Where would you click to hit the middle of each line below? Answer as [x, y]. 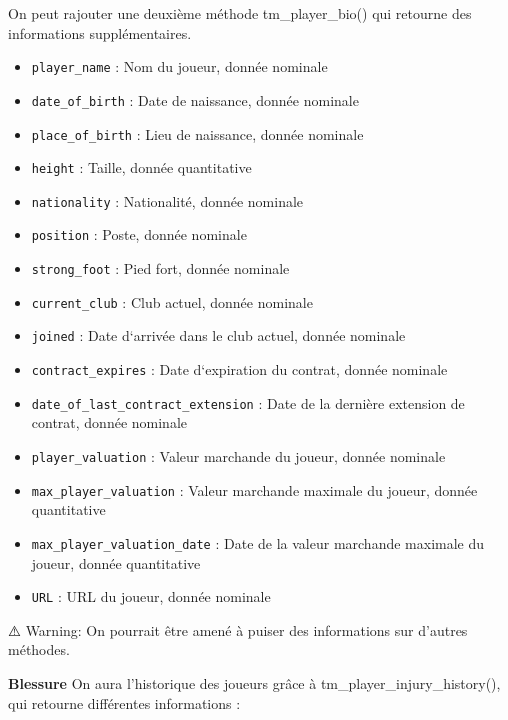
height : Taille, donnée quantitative [141, 167]
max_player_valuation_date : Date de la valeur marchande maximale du [258, 542]
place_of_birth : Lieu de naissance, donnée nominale [197, 133]
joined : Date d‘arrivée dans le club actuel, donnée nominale [218, 335]
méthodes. [39, 649]
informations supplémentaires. [100, 32]
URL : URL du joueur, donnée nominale [151, 596]
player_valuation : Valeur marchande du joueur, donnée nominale [238, 456]
